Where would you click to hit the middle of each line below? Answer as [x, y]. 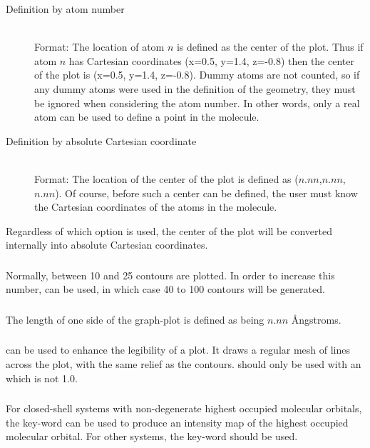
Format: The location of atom [99, 47]
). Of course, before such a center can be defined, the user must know [206, 193]
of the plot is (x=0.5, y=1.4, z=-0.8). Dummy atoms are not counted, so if [197, 75]
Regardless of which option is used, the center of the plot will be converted [169, 230]
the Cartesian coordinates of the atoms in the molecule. [156, 207]
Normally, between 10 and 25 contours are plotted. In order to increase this [170, 275]
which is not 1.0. [42, 378]
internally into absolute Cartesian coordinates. [107, 245]
